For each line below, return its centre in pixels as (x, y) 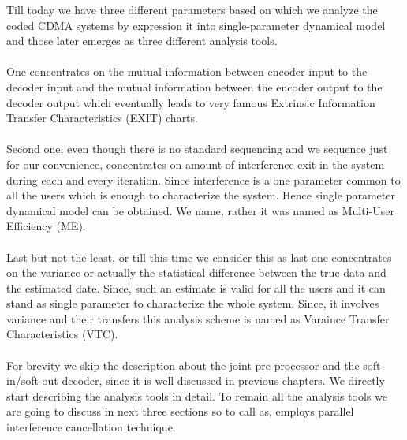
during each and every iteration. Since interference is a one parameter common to (203, 179)
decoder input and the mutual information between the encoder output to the (194, 86)
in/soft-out (32, 380)
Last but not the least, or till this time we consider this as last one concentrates (199, 257)
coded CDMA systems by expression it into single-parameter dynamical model (196, 25)
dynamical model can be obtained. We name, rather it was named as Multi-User (200, 210)
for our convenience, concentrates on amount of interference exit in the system (196, 164)
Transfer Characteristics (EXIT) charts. (102, 118)
